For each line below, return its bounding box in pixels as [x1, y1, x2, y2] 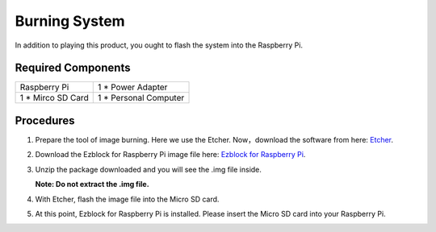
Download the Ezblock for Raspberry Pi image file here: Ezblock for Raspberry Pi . [35, 150, 306, 159]
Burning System [15, 12, 125, 30]
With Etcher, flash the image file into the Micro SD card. [35, 194, 220, 204]
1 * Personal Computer [97, 93, 185, 104]
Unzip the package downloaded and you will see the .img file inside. [35, 164, 262, 174]
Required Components [15, 61, 131, 75]
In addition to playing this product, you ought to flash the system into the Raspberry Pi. [15, 40, 303, 50]
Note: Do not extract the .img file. [35, 180, 149, 189]
